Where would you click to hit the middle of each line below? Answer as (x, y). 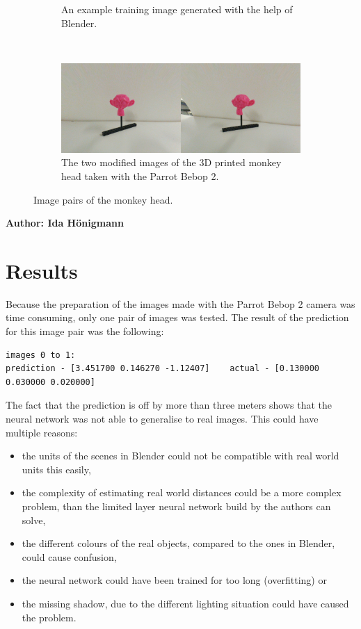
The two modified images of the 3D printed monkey (171, 162)
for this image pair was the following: (85, 331)
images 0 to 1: (41, 355)
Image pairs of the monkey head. (103, 199)
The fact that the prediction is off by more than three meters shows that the (169, 405)
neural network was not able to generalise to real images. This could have (162, 419)
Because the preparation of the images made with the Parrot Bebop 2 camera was (180, 303)
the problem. (49, 617)
